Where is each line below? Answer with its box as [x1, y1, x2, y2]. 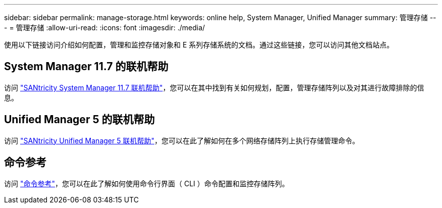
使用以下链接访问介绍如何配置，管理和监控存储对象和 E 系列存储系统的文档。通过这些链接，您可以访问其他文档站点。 [4, 40, 394, 49]
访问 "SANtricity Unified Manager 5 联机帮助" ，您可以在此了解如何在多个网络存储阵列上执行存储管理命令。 [4, 136, 359, 145]
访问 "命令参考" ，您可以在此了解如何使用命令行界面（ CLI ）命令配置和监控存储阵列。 [4, 179, 289, 188]
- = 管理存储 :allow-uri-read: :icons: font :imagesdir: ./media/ [4, 23, 205, 32]
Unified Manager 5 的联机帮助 [4, 113, 155, 126]
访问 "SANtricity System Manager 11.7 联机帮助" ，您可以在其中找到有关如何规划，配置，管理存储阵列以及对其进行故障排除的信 [4, 83, 424, 92]
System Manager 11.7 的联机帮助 [4, 60, 169, 73]
